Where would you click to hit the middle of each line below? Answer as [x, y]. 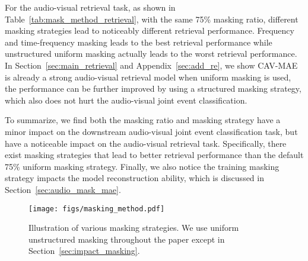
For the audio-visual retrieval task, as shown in [90, 7]
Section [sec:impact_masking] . [84, 251]
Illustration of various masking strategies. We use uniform [134, 228]
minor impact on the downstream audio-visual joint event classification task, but [151, 131]
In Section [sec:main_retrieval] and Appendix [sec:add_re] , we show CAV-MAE [151, 65]
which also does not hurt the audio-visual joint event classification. [126, 100]
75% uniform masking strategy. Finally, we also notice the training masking [142, 166]
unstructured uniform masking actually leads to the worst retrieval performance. [151, 54]
